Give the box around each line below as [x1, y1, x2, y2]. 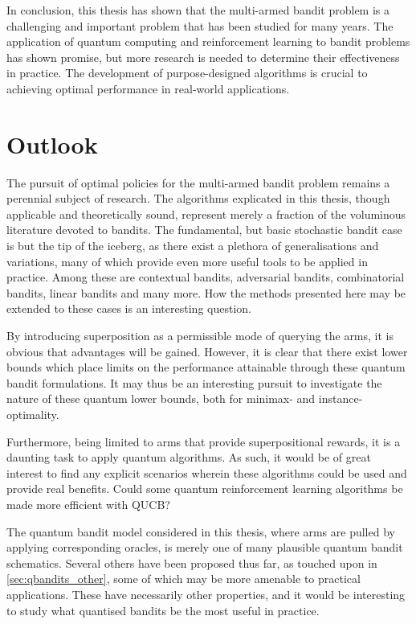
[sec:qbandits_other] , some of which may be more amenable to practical [6, 570, 361, 587]
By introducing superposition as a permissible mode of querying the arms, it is [6, 327, 394, 344]
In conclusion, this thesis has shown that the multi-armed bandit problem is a [6, 2, 390, 18]
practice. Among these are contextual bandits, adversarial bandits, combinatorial [6, 269, 405, 285]
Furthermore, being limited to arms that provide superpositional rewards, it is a [6, 433, 401, 450]
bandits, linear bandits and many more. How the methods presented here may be [6, 284, 406, 301]
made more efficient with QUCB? [6, 495, 170, 512]
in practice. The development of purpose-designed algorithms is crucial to [6, 64, 368, 81]
